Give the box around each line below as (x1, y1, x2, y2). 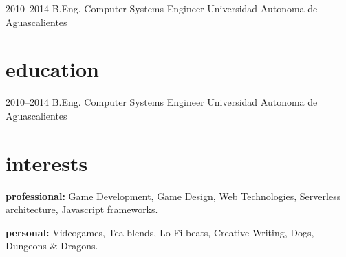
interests (6, 148, 88, 177)
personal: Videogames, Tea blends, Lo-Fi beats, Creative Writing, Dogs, (6, 225, 314, 239)
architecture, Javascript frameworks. (6, 202, 158, 216)
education (6, 55, 99, 83)
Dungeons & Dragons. (6, 238, 98, 253)
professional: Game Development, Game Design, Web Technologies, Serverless (6, 188, 341, 203)
